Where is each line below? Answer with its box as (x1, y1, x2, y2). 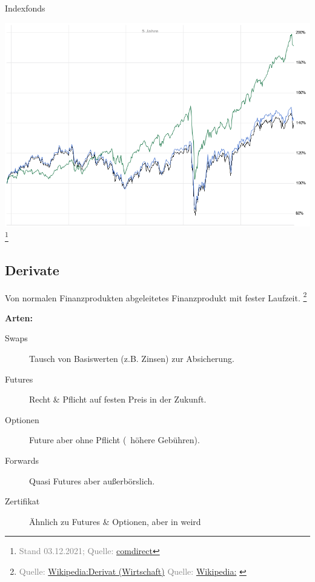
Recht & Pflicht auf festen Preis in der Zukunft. (29, 393, 207, 406)
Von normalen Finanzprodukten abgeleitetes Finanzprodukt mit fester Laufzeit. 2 (5, 289, 307, 304)
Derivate (5, 260, 59, 279)
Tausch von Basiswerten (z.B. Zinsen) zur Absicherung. (29, 352, 234, 365)
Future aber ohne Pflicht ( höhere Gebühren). (29, 433, 200, 446)
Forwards (5, 454, 39, 467)
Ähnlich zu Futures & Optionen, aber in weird (29, 515, 201, 527)
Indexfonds (5, 2, 45, 14)
